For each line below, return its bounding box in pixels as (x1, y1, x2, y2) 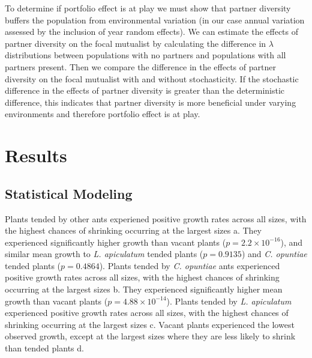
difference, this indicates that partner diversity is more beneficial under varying (5, 96, 296, 108)
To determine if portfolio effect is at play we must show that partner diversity (5, 2, 291, 14)
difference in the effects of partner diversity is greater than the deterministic (5, 84, 285, 97)
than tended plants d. (5, 342, 84, 354)
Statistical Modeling (5, 184, 133, 202)
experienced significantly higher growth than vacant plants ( (5, 235, 226, 248)
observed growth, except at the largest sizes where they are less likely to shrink (5, 330, 296, 342)
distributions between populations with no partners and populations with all (5, 49, 286, 61)
